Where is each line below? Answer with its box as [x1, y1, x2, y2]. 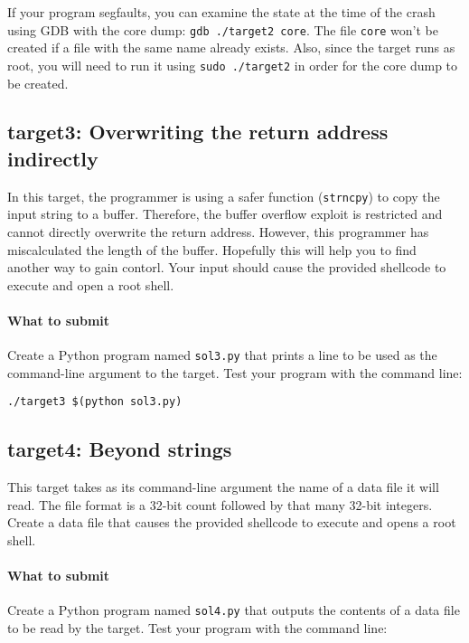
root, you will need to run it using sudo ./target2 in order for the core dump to [7, 55, 458, 74]
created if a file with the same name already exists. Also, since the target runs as [7, 38, 455, 57]
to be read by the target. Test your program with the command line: [7, 619, 388, 638]
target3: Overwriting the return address [7, 118, 389, 146]
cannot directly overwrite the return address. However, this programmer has [7, 222, 429, 241]
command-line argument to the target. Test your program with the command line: [7, 363, 463, 382]
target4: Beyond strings [7, 435, 232, 463]
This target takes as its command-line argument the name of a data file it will [7, 478, 439, 496]
